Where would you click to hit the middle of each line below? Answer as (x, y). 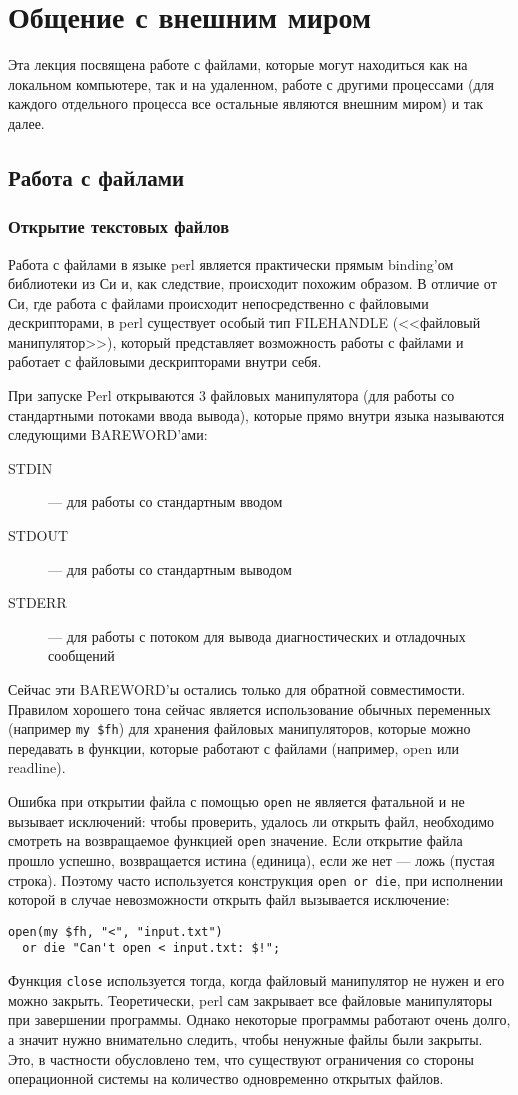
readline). (37, 767)
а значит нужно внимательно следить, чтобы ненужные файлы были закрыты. (245, 1038)
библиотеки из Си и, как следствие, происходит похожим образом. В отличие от (252, 283)
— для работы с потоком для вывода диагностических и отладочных (257, 635)
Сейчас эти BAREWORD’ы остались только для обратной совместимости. (237, 689)
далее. (26, 122)
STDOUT (38, 535)
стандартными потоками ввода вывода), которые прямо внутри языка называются (256, 414)
